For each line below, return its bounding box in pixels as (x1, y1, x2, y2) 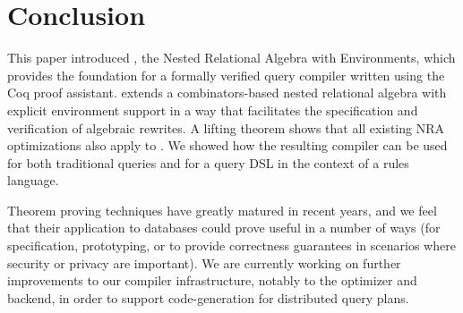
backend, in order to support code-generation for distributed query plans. (7, 288, 409, 307)
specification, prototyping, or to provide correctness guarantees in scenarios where (7, 236, 456, 255)
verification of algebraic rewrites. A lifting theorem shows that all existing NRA (7, 118, 444, 137)
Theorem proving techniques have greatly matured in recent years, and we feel (7, 200, 437, 219)
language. (7, 171, 59, 190)
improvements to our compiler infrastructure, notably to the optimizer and (7, 271, 417, 290)
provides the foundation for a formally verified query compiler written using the (7, 65, 445, 84)
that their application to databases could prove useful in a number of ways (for (7, 218, 441, 237)
